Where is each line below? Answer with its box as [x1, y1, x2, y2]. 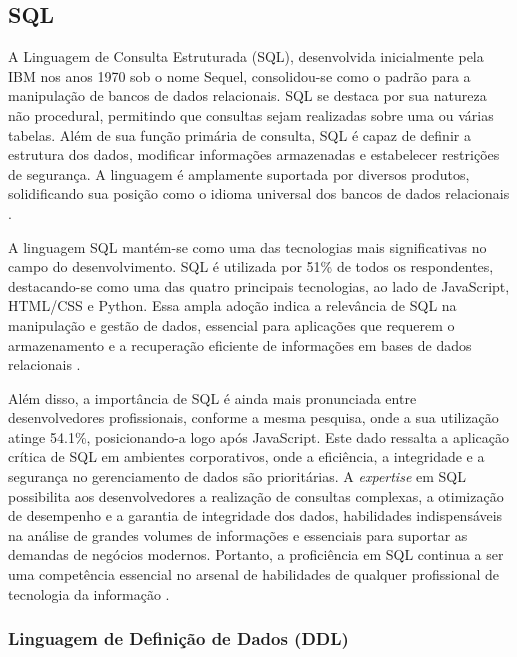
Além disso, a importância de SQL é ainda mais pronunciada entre [8, 387, 417, 408]
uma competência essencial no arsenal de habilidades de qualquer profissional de [8, 564, 499, 585]
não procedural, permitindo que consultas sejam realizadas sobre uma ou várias [8, 104, 494, 125]
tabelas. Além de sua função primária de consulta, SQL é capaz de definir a [8, 124, 471, 145]
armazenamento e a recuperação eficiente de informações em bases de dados [8, 334, 472, 355]
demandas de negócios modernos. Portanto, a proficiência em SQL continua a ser [8, 544, 504, 565]
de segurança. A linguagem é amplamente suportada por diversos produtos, [8, 163, 470, 184]
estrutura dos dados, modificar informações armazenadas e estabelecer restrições [8, 144, 500, 165]
